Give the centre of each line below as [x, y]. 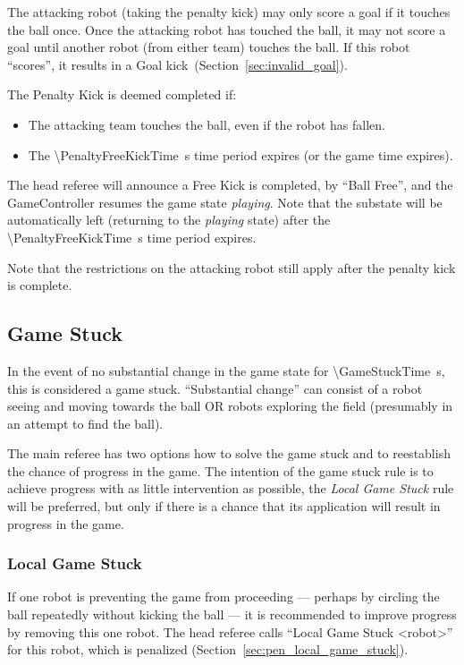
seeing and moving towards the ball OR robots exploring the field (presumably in [230, 406]
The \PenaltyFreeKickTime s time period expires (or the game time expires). [240, 154]
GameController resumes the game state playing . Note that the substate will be [225, 202]
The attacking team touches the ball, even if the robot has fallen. [207, 124]
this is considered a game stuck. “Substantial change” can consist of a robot [215, 388]
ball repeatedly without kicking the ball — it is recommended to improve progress [232, 614]
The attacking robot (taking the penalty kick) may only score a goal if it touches [229, 12]
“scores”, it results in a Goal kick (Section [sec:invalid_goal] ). [177, 64]
